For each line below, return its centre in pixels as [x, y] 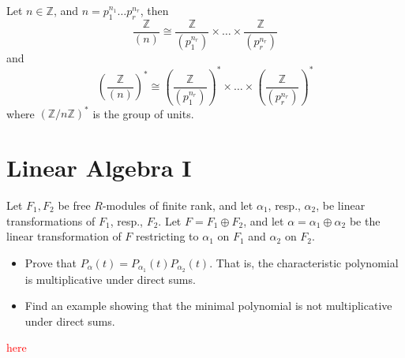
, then [154, 10]
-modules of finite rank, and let [178, 205]
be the [365, 220]
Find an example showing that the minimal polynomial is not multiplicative [208, 306]
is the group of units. [143, 113]
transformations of [51, 220]
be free [74, 205]
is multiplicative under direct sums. [110, 279]
